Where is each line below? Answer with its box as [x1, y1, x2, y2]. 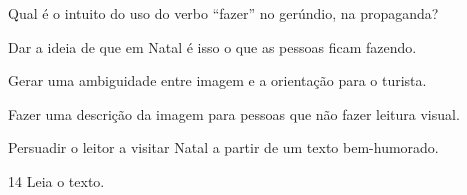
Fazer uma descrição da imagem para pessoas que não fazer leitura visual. [8, 103, 460, 124]
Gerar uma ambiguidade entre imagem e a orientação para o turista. [8, 70, 427, 91]
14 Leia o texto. [8, 170, 105, 191]
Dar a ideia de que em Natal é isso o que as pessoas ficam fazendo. [8, 36, 417, 57]
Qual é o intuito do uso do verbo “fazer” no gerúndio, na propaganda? [8, 3, 439, 23]
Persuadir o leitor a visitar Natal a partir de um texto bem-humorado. [8, 137, 439, 158]
